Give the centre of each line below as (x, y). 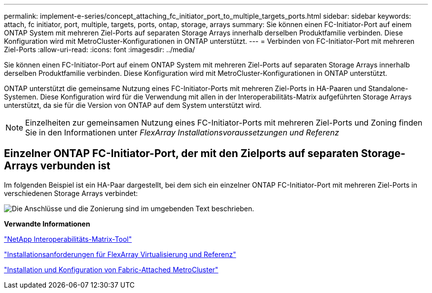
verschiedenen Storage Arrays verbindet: (71, 193)
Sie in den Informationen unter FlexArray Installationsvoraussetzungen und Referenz (182, 132)
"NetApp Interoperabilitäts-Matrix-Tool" (68, 239)
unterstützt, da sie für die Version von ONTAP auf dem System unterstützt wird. (133, 105)
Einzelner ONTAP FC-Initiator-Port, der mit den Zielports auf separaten (181, 154)
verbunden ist (75, 166)
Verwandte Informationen (47, 224)
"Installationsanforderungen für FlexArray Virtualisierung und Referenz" (120, 254)
